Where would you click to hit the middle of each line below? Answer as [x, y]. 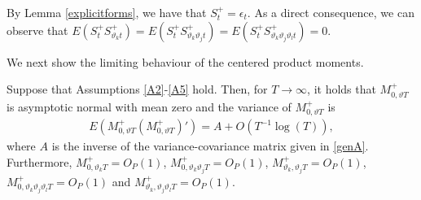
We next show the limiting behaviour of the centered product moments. [185, 61]
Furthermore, [39, 161]
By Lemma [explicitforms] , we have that [107, 12]
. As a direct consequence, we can [331, 12]
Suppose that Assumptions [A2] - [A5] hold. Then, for [137, 89]
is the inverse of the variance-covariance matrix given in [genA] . [210, 146]
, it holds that [342, 89]
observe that [37, 30]
